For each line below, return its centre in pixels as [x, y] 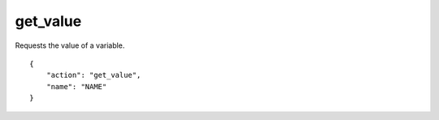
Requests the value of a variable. [70, 45]
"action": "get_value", [93, 75]
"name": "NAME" [76, 86]
